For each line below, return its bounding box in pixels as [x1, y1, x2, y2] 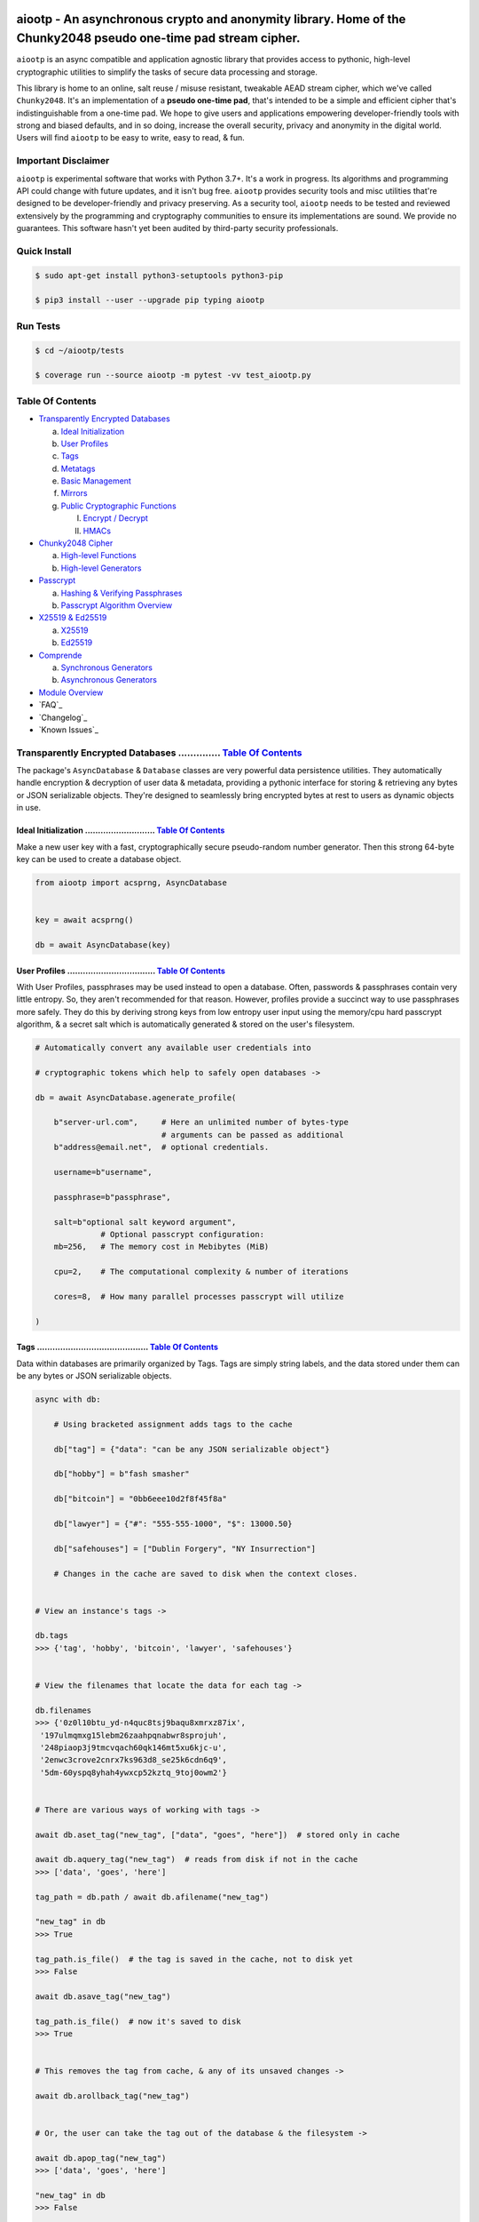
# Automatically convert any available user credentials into [35, 1043, 311, 1053]
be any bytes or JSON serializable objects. [16, 1371, 172, 1381]
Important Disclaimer [16, 155, 110, 167]
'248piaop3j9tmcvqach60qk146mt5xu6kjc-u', [40, 1742, 228, 1753]
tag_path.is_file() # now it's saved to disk [35, 2016, 241, 2026]
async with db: [35, 1395, 101, 1404]
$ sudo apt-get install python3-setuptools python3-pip [35, 270, 284, 280]
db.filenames [35, 1705, 92, 1715]
